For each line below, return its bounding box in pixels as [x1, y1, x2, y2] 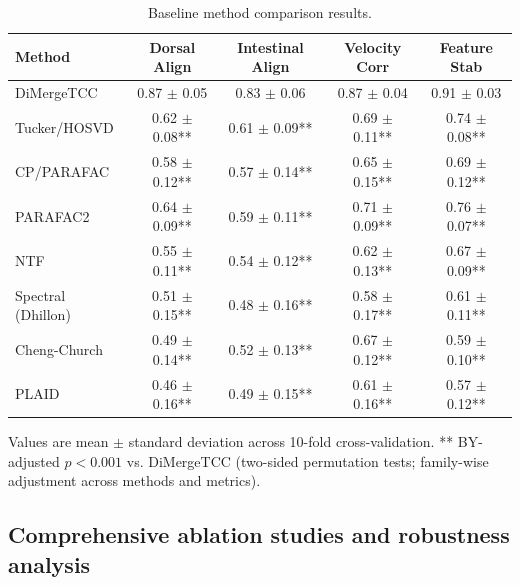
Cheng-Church [15, 338, 103, 359]
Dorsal [149, 36, 196, 57]
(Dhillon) [15, 304, 71, 325]
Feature [439, 36, 493, 57]
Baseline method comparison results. [148, 2, 372, 22]
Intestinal [237, 36, 304, 57]
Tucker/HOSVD [15, 116, 114, 137]
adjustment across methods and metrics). [8, 470, 261, 491]
